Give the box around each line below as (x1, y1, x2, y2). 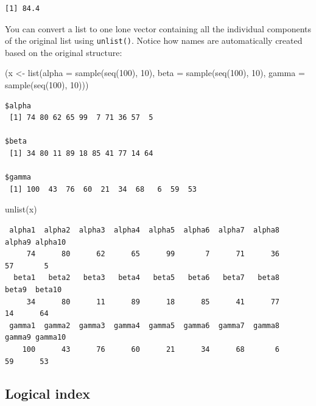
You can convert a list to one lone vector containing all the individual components (5, 22, 312, 35)
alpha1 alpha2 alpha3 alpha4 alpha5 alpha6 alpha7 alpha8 (9, 225, 280, 234)
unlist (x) (5, 203, 37, 215)
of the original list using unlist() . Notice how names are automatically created (5, 34, 303, 47)
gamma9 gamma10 (5, 333, 66, 342)
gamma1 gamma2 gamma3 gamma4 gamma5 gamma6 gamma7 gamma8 (9, 321, 280, 330)
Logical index (5, 384, 90, 403)
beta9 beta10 (5, 285, 62, 294)
